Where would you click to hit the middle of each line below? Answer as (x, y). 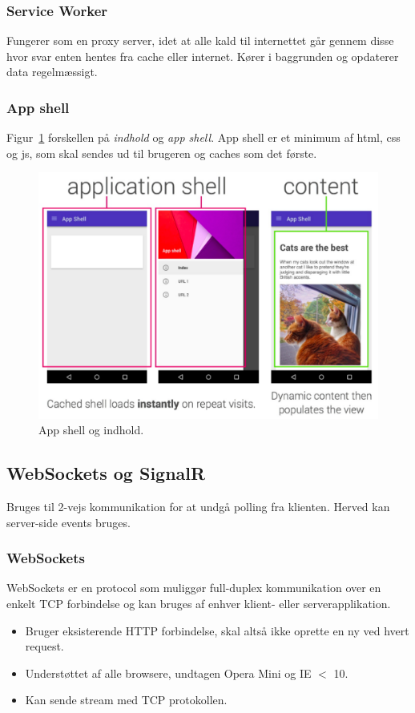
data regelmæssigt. (52, 72)
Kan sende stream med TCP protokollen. (126, 700)
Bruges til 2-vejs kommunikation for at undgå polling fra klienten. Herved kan (198, 506)
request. (44, 646)
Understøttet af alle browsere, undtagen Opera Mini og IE (168, 673)
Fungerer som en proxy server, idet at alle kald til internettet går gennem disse (200, 40)
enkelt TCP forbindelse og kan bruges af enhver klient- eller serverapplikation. (199, 603)
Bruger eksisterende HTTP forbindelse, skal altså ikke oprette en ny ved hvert (217, 630)
